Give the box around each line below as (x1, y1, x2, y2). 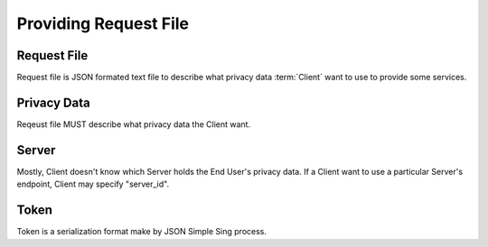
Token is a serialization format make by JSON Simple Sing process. (16, 226, 267, 237)
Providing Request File (16, 14, 190, 33)
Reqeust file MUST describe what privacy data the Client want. (16, 118, 251, 130)
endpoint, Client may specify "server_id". (16, 178, 170, 189)
